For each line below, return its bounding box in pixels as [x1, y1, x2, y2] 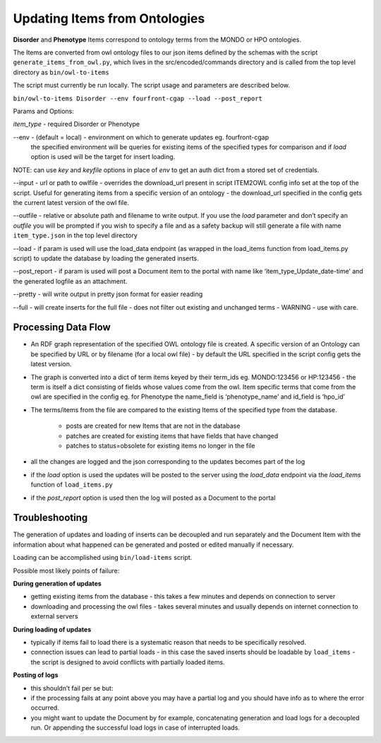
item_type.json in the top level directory [13, 231, 138, 240]
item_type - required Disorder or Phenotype [13, 120, 140, 129]
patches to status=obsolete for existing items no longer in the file [66, 441, 255, 450]
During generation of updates [13, 579, 102, 587]
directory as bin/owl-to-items [13, 68, 109, 76]
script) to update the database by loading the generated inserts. [13, 254, 199, 262]
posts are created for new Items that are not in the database [66, 421, 241, 431]
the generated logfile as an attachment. [13, 276, 128, 286]
